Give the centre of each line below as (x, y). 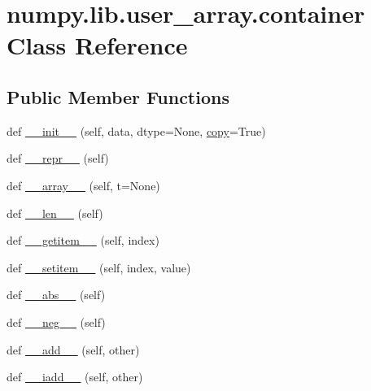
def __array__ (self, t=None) (83, 185)
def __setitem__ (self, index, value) (99, 267)
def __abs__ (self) (56, 295)
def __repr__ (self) (58, 158)
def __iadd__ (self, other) (75, 377)
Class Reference (97, 45)
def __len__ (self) (55, 213)
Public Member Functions (118, 96)
